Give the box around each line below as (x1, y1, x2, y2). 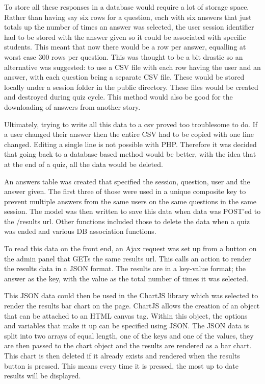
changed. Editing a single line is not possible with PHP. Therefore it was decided (4, 138, 257, 149)
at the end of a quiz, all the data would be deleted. (4, 158, 163, 169)
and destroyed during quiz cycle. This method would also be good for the (4, 91, 233, 102)
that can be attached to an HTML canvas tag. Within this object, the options (4, 310, 248, 321)
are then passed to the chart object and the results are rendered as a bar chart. (4, 340, 252, 351)
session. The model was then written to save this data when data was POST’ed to (4, 206, 261, 217)
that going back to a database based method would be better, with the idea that (4, 149, 256, 159)
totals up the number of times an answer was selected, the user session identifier (4, 21, 254, 32)
